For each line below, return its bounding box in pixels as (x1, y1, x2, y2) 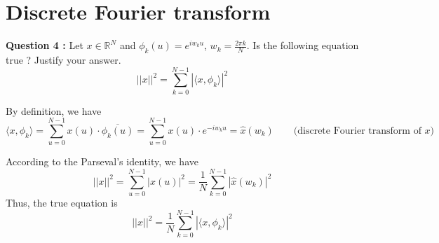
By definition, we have (6, 103, 102, 118)
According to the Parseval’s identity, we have (6, 154, 198, 169)
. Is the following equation (246, 38, 359, 53)
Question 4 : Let (6, 38, 83, 53)
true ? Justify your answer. (6, 52, 121, 67)
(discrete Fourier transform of (293, 126, 421, 137)
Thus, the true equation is (6, 195, 118, 210)
